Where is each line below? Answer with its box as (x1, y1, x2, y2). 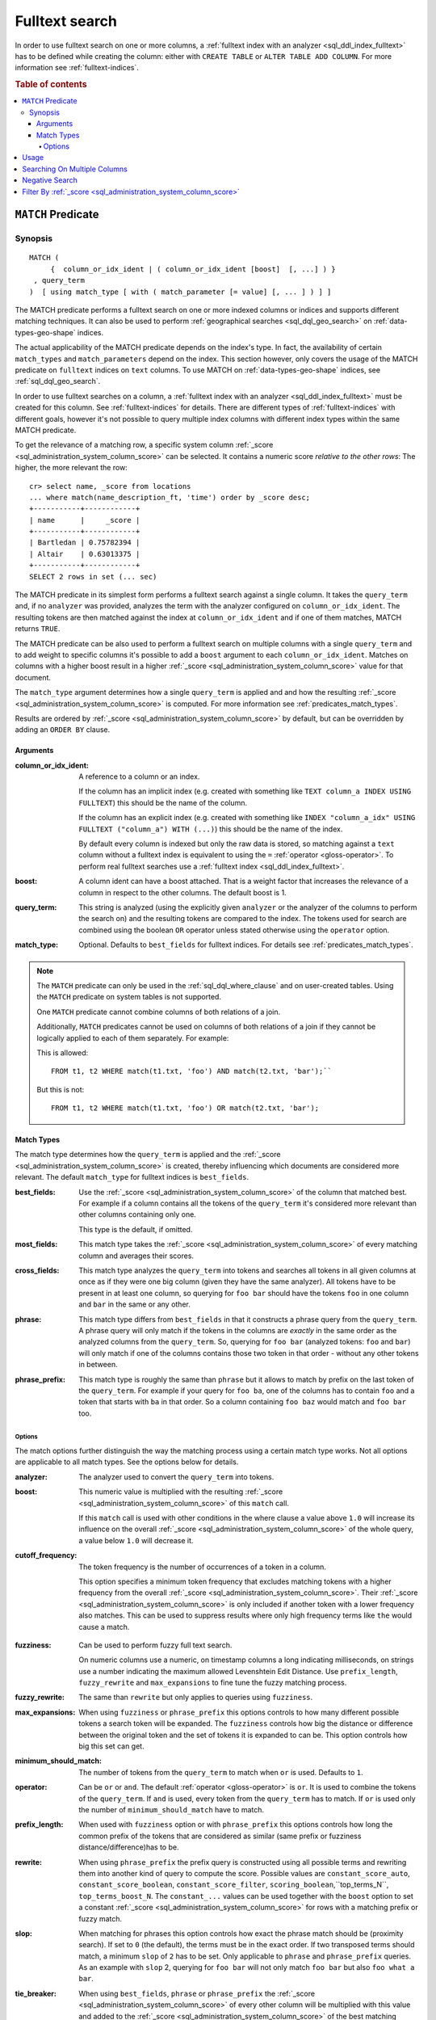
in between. (78, 1360, 118, 1370)
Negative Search (22, 175, 78, 185)
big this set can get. (78, 1741, 145, 1751)
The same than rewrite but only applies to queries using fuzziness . (78, 1693, 313, 1702)
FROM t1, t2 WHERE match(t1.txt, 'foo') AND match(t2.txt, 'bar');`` (51, 1067, 333, 1076)
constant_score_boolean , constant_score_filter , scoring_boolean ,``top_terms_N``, (78, 1879, 389, 1890)
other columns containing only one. (78, 1210, 197, 1219)
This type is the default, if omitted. (78, 1224, 193, 1234)
